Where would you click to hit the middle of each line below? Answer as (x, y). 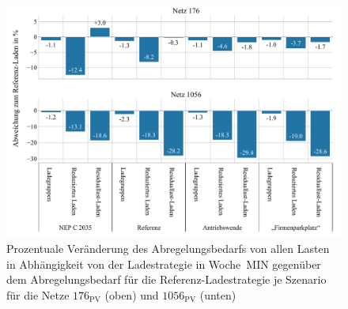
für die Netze (38, 294)
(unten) (218, 294)
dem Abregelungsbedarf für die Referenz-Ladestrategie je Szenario (166, 279)
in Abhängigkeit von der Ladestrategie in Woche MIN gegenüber (164, 264)
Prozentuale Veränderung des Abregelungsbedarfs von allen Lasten (168, 248)
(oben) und (132, 294)
